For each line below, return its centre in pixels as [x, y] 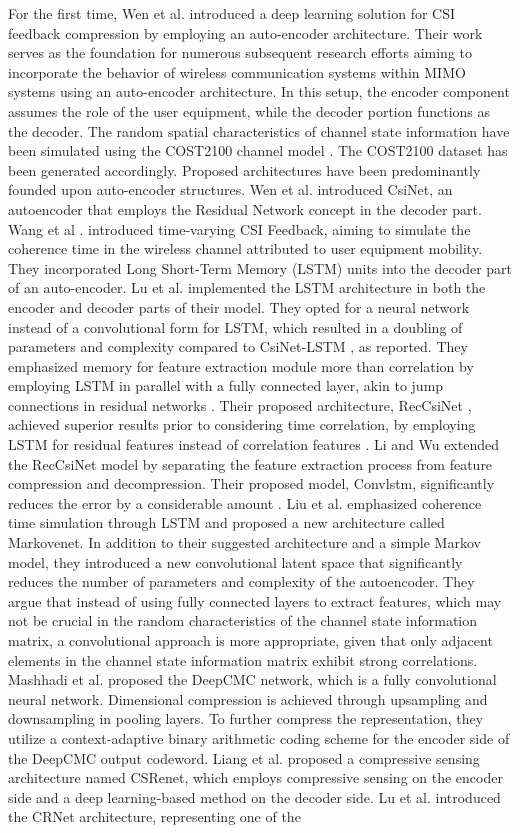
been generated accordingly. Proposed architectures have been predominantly [244, 169]
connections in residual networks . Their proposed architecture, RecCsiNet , [240, 404]
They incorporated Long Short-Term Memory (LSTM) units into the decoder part [260, 267]
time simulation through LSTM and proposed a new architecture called [226, 522]
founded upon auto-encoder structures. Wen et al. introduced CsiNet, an [230, 189]
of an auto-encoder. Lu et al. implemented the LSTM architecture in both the [247, 287]
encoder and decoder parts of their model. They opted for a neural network [239, 306]
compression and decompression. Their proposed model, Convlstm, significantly [251, 483]
